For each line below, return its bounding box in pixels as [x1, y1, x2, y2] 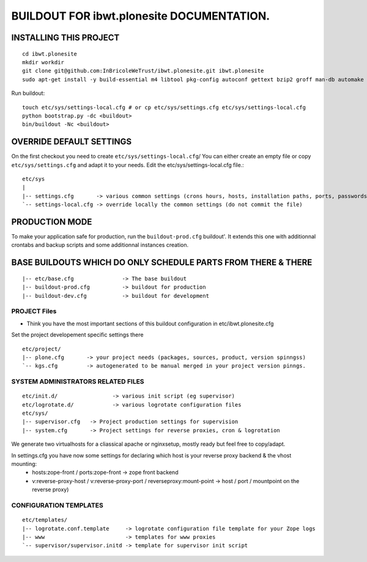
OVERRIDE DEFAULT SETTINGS [11, 136, 132, 147]
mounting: [11, 460, 37, 468]
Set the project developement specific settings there [11, 331, 144, 339]
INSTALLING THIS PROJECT [11, 32, 120, 43]
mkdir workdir [22, 59, 64, 65]
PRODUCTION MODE [11, 216, 92, 227]
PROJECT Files [11, 307, 57, 316]
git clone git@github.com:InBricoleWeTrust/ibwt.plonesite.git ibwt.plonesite [22, 67, 264, 75]
